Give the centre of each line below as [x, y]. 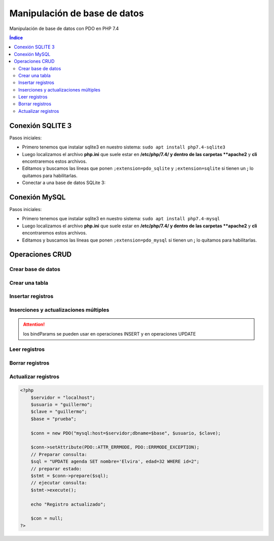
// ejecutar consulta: [59, 483]
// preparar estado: [56, 469]
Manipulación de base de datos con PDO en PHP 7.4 [64, 28]
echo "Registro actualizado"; [68, 504]
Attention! [34, 324]
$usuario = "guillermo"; [62, 405]
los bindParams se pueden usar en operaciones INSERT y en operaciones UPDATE [110, 334]
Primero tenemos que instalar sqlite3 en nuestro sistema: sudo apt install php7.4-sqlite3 [124, 147]
